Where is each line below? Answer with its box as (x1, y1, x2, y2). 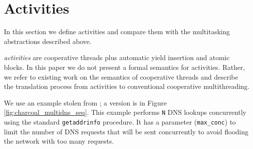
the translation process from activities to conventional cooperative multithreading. (4, 81, 250, 91)
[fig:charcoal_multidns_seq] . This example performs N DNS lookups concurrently (4, 107, 247, 117)
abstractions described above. (4, 36, 92, 46)
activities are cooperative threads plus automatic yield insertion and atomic (4, 52, 230, 63)
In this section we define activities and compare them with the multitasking (4, 26, 230, 37)
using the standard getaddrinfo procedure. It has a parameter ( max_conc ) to (4, 116, 236, 127)
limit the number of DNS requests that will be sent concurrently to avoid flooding (4, 126, 249, 136)
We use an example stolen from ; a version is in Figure (4, 97, 167, 107)
